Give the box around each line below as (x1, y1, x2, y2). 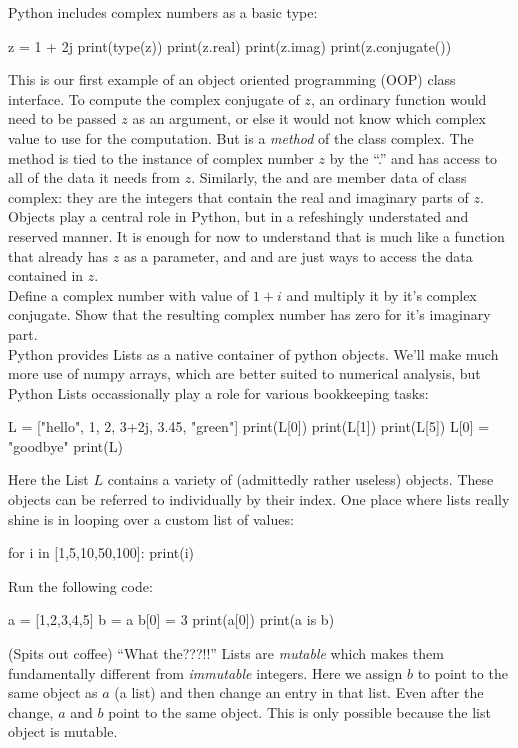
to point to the (417, 662, 508, 683)
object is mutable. (8, 721, 118, 742)
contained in (8, 265, 84, 286)
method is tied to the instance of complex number (8, 147, 314, 168)
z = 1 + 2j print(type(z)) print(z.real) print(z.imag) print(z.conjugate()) (8, 35, 452, 56)
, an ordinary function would (310, 88, 487, 109)
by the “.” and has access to (329, 147, 498, 168)
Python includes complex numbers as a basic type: (8, 2, 318, 22)
